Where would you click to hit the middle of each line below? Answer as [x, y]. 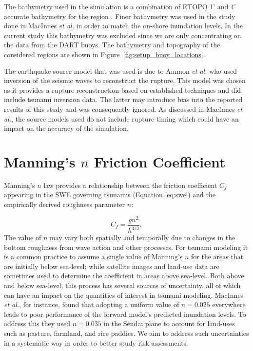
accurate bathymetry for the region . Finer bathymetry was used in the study [120, 16]
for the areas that [217, 257]
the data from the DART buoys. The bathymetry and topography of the [112, 45]
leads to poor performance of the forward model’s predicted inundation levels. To [125, 314]
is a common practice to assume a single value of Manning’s [93, 257]
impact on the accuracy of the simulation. [66, 128]
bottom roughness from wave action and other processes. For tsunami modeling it [126, 247]
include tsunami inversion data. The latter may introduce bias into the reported [123, 99]
